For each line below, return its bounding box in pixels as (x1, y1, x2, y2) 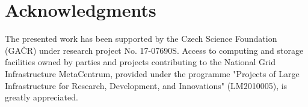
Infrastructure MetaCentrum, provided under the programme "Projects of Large (5, 67, 300, 80)
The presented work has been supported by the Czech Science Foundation (5, 32, 277, 45)
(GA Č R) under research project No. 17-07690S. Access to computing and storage (5, 44, 304, 56)
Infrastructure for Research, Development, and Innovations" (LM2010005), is (5, 79, 288, 91)
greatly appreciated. (5, 91, 78, 103)
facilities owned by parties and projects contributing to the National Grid (5, 56, 276, 68)
